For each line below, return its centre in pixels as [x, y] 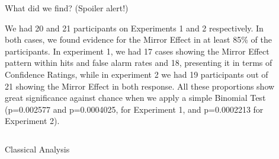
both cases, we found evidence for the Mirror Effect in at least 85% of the [138, 39]
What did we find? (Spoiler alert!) [67, 8]
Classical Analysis [37, 149]
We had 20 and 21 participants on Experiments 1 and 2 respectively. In [134, 28]
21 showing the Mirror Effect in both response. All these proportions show [140, 86]
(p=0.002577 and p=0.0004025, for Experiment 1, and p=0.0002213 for [134, 109]
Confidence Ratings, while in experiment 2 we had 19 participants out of [137, 74]
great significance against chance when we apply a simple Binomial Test [135, 98]
